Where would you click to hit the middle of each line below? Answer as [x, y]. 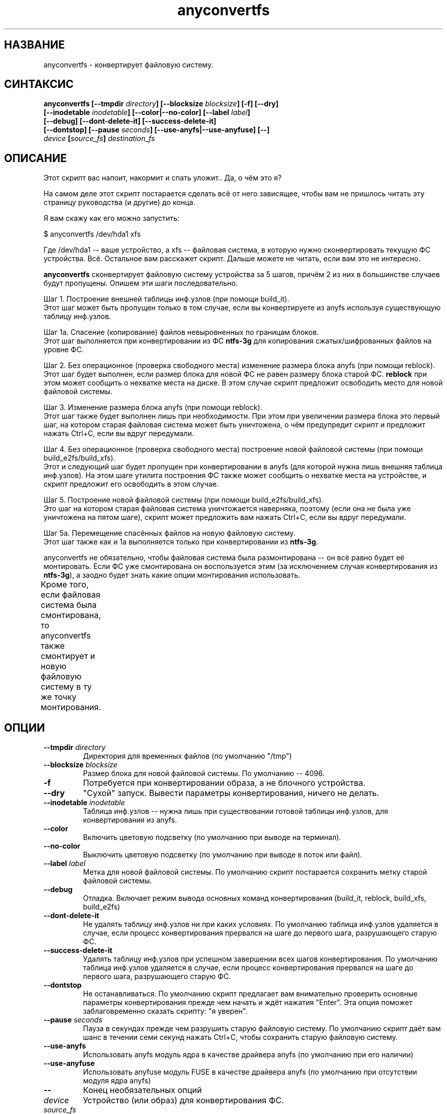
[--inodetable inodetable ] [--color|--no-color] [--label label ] [147, 112]
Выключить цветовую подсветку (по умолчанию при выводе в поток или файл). [222, 855]
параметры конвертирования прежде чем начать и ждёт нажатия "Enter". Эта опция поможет [248, 1003]
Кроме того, [65, 585]
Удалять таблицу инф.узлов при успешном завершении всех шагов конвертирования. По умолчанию [260, 959]
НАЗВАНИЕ [34, 45]
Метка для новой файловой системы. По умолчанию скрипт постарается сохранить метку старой [255, 872]
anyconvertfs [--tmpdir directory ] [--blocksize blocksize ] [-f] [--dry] [161, 104]
